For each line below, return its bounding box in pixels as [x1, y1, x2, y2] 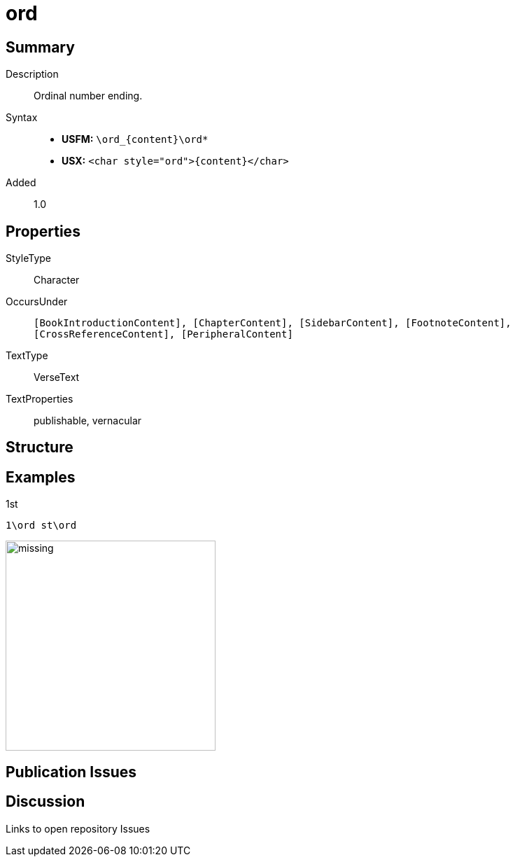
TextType [6, 349, 48, 362]
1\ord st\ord [6, 520, 77, 531]
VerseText [34, 371, 80, 384]
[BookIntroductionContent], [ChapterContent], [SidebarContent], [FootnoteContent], [34, 317, 512, 329]
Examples [6, 468, 76, 486]
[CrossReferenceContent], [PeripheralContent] [34, 328, 293, 340]
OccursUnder [6, 296, 68, 308]
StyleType [6, 252, 51, 265]
